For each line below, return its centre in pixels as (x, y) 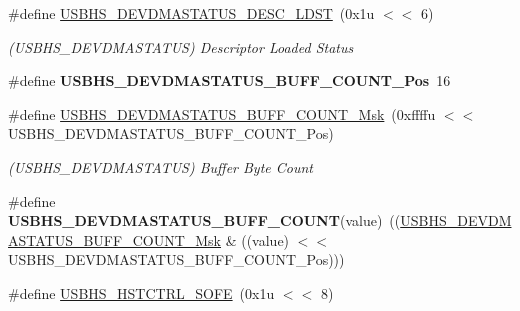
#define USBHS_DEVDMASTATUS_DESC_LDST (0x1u (191, 13)
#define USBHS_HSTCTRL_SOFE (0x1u (141, 292)
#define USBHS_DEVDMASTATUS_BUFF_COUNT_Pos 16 (229, 80)
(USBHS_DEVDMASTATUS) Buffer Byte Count (160, 166)
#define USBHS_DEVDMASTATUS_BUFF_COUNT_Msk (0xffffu (222, 113)
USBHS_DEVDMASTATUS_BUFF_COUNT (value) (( (204, 220)
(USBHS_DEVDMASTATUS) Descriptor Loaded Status (181, 46)
